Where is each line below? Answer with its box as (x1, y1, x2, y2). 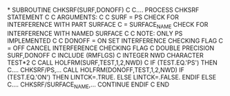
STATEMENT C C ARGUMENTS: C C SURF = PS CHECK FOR (7, 13, 180, 21)
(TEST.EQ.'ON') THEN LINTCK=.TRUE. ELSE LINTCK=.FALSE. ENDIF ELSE (7, 73, 216, 81)
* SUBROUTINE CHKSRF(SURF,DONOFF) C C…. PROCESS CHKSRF (7, 6, 200, 14)
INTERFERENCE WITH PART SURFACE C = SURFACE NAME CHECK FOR (7, 21, 209, 30)
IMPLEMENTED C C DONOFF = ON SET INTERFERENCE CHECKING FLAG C (7, 36, 223, 45)
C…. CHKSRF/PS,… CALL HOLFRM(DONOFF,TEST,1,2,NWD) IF (7, 65, 185, 74)
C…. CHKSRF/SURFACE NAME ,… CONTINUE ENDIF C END (7, 80, 170, 90)
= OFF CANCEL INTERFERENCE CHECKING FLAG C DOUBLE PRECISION (7, 44, 215, 52)
